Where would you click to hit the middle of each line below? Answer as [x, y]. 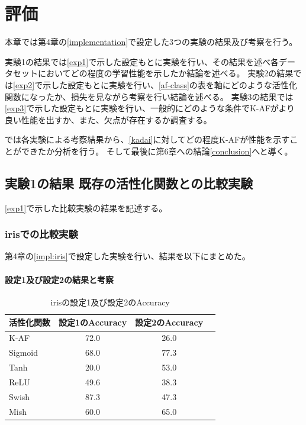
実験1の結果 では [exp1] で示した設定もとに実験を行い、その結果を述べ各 [142, 61]
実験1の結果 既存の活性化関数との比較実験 [129, 183]
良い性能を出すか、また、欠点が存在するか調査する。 [108, 119]
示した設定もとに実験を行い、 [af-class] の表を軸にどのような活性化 [170, 84]
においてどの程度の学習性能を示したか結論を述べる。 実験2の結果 [165, 73]
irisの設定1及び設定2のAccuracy [110, 302]
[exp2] [24, 84]
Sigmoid [24, 352]
